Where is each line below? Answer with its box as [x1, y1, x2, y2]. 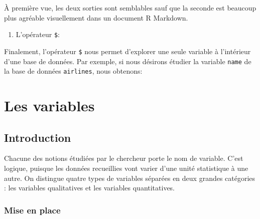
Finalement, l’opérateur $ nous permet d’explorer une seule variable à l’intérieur [4, 46, 251, 56]
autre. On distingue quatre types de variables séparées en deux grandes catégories [4, 172, 255, 183]
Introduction [4, 129, 71, 145]
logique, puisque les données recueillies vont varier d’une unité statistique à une [4, 162, 248, 173]
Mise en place [4, 203, 61, 216]
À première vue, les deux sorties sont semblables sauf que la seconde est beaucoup [4, 3, 256, 13]
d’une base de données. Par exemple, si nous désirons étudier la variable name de [4, 56, 251, 66]
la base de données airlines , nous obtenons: [4, 66, 143, 76]
